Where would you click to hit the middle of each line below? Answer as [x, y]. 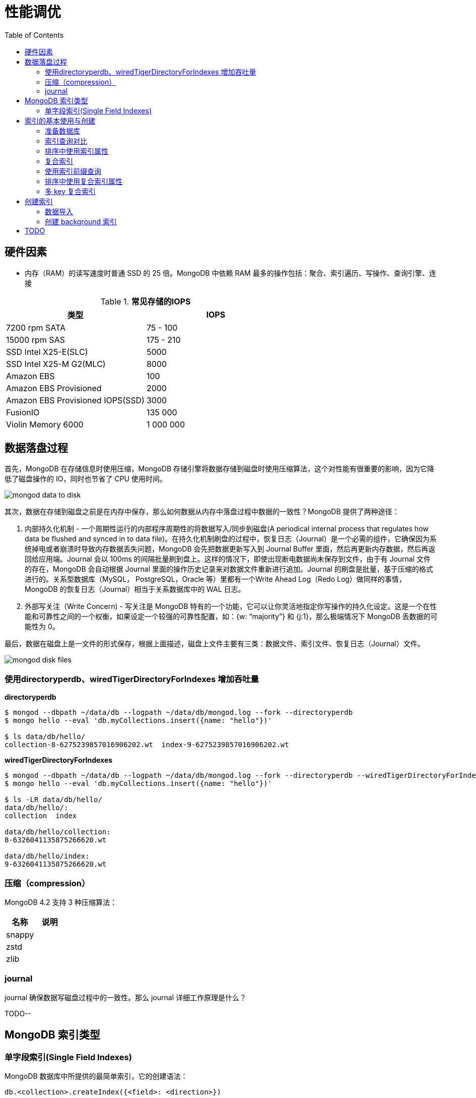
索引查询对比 [66, 141]
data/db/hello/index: [47, 856]
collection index [41, 816]
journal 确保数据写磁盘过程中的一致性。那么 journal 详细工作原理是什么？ [125, 997]
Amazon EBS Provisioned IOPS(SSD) [75, 400]
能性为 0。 [42, 627]
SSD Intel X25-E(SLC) [47, 352]
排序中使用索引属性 [77, 151]
